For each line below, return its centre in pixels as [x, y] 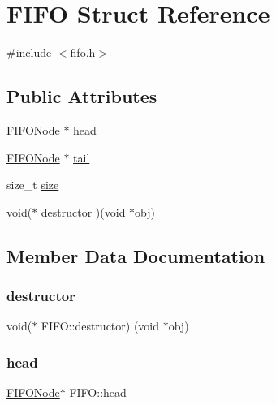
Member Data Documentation [136, 255]
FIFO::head [98, 392]
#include [29, 52]
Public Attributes [82, 96]
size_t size [33, 185]
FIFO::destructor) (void [100, 326]
